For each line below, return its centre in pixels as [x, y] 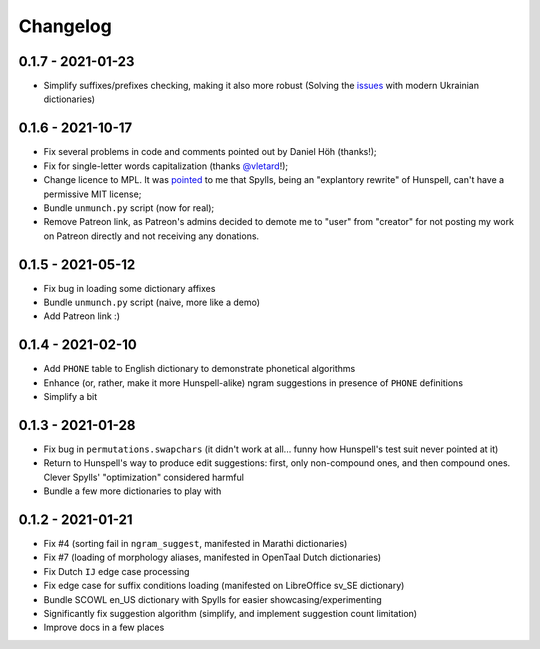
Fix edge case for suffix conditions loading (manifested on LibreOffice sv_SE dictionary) [224, 586]
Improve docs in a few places [104, 627]
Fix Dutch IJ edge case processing [116, 571]
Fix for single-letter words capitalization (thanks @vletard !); [166, 166]
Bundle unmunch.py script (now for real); [129, 207]
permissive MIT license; [92, 194]
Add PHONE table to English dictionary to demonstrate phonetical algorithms [199, 369]
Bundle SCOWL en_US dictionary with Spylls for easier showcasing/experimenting [212, 599]
